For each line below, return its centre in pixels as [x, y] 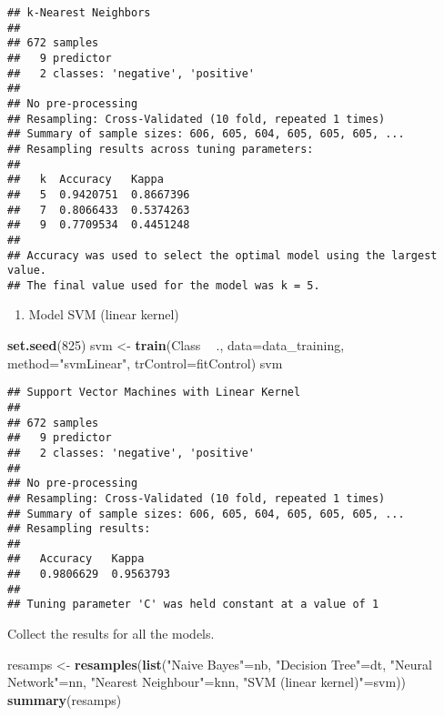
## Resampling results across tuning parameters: [161, 149]
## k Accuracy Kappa [86, 180]
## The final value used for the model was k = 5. [164, 285]
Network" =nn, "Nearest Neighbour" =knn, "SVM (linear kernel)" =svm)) [207, 682]
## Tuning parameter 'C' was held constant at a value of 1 [193, 605]
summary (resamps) [65, 699]
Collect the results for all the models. [111, 634]
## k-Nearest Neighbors [79, 13]
